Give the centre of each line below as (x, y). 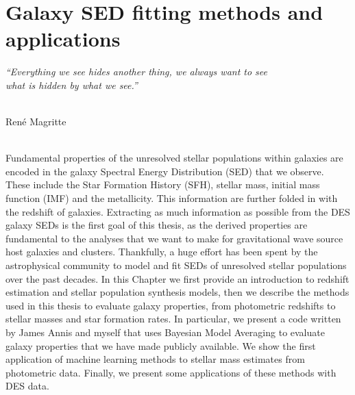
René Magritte (36, 122)
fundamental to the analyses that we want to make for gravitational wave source (174, 238)
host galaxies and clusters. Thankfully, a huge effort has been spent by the (162, 252)
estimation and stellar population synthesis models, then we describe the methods (177, 292)
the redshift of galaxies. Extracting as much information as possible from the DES (178, 211)
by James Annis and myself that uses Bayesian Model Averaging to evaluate (165, 332)
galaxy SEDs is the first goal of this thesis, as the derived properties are (157, 225)
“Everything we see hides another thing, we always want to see (137, 72)
